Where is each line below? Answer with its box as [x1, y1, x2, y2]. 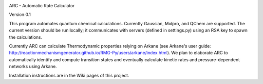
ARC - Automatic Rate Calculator [9, 3, 75, 8]
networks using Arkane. [9, 64, 57, 69]
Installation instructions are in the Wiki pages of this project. [9, 72, 129, 78]
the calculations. [9, 34, 42, 40]
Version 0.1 [9, 12, 31, 17]
